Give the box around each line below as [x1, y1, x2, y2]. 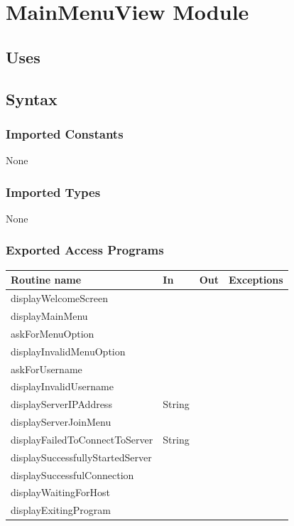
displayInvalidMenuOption [11, 343, 126, 358]
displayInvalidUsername [11, 379, 114, 394]
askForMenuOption [11, 326, 94, 340]
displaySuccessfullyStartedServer [11, 449, 152, 464]
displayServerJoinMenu [11, 414, 111, 429]
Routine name [11, 272, 82, 287]
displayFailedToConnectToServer [11, 431, 153, 446]
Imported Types [6, 183, 101, 200]
